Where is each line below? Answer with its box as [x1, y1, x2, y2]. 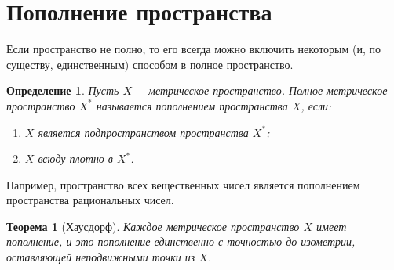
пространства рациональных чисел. [6, 192, 174, 208]
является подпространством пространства [38, 124, 249, 140]
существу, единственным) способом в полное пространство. [6, 56, 294, 72]
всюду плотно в [38, 150, 113, 167]
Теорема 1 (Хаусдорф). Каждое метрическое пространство [6, 218, 300, 234]
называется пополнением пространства [96, 97, 288, 113]
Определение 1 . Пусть [6, 82, 119, 99]
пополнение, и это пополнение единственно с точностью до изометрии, [6, 233, 356, 250]
